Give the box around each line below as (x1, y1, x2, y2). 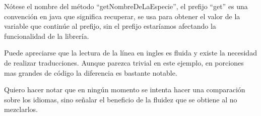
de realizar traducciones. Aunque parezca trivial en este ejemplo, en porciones (4, 57, 244, 68)
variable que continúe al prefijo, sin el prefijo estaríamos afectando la (4, 21, 216, 31)
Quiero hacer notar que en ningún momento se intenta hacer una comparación (4, 84, 245, 95)
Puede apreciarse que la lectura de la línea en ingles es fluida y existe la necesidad (4, 47, 257, 58)
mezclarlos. (4, 104, 38, 114)
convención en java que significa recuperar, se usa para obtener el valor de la (4, 11, 240, 21)
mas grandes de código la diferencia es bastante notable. (4, 67, 177, 78)
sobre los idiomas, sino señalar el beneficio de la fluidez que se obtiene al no (4, 94, 237, 104)
